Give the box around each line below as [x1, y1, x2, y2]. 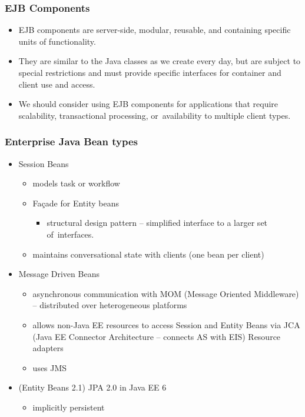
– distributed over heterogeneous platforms [32, 299, 187, 311]
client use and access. [18, 78, 95, 90]
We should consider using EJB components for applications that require [18, 98, 279, 110]
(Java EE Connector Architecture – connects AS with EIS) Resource [32, 330, 281, 342]
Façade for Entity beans [32, 196, 119, 209]
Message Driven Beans [18, 268, 100, 280]
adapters [32, 342, 64, 354]
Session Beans [18, 157, 69, 169]
